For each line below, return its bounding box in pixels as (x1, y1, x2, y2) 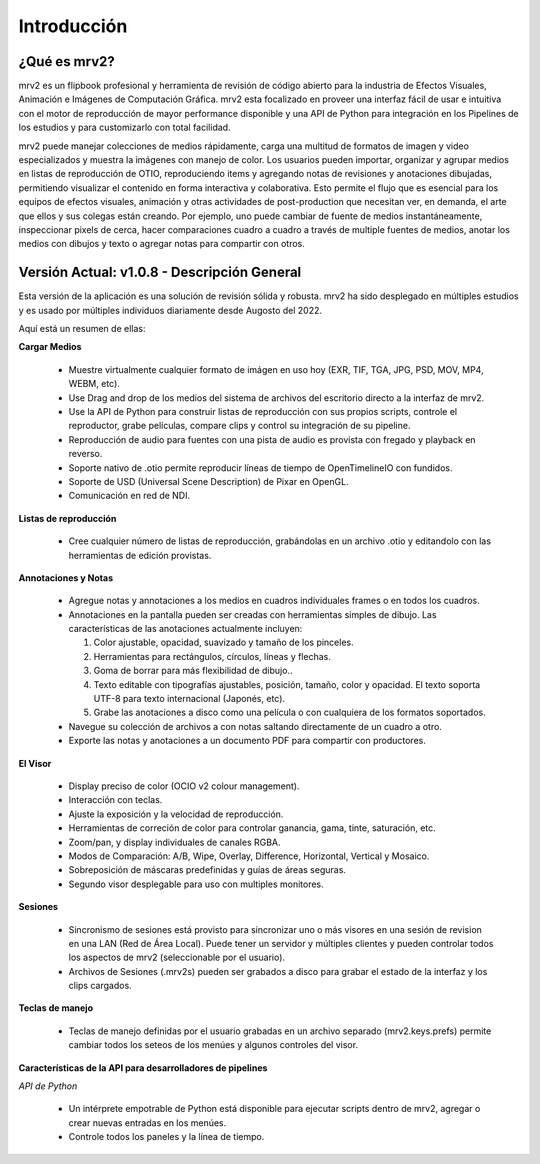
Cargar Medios (18, 341, 82, 353)
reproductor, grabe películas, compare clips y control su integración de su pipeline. (68, 420, 411, 432)
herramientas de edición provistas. (68, 549, 212, 561)
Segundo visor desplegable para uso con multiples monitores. (68, 878, 324, 890)
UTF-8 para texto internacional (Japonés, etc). (93, 693, 285, 705)
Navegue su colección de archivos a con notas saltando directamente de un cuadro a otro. (68, 720, 442, 732)
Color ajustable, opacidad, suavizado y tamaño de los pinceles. (93, 636, 354, 649)
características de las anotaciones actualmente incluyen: (68, 623, 303, 635)
